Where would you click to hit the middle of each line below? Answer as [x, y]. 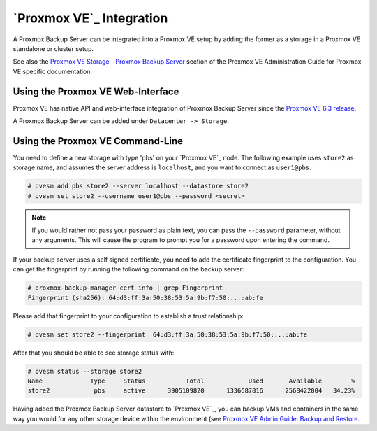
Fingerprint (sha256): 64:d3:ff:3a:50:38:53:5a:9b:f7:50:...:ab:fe [146, 298]
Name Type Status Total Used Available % [191, 381]
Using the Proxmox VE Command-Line [98, 141]
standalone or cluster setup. [53, 48]
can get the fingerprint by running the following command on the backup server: [128, 269]
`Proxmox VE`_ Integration [90, 18]
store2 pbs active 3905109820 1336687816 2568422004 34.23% [191, 391]
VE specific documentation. [53, 71]
